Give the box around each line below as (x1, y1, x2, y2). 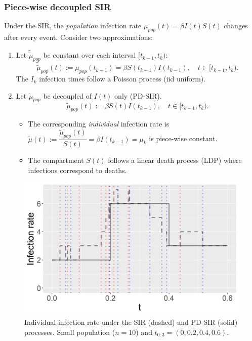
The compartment (28, 155, 84, 165)
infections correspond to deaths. (28, 164, 127, 175)
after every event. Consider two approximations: (4, 32, 153, 42)
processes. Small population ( (24, 326, 115, 337)
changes (224, 20, 248, 31)
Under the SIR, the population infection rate (4, 20, 142, 31)
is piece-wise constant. (149, 133, 218, 144)
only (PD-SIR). (114, 90, 162, 101)
